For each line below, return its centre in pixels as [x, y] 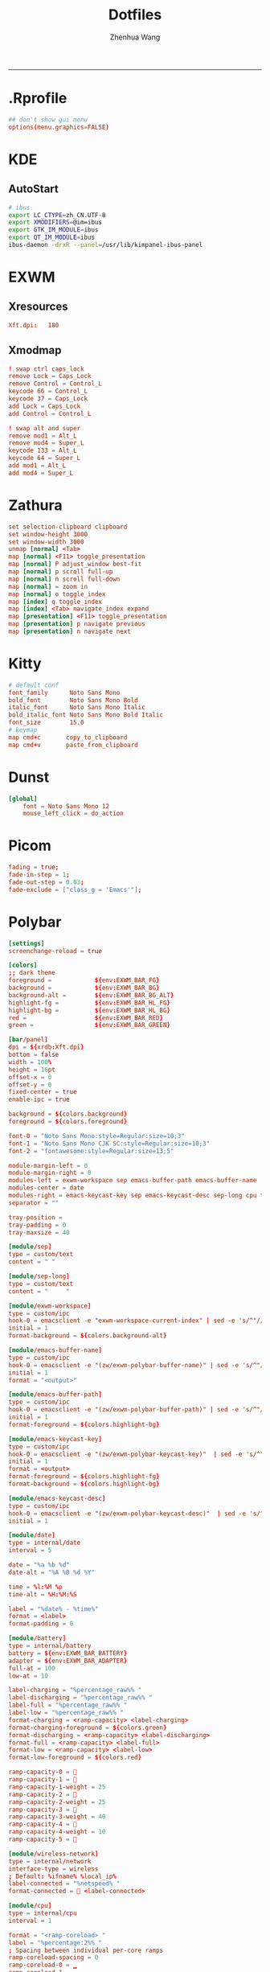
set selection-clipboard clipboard [68, 527]
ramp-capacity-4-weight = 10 [57, 1832]
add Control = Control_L [50, 413]
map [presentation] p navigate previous [77, 624]
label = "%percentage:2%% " [55, 1943]
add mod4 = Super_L [41, 473]
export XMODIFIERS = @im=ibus [55, 223]
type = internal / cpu [43, 1913]
